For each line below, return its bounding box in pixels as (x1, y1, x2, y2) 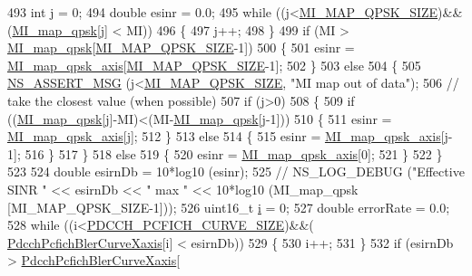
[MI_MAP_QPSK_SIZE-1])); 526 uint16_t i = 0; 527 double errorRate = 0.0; (7, 197, 450, 216)
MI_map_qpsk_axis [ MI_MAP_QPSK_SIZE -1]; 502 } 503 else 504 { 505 (7, 55, 421, 74)
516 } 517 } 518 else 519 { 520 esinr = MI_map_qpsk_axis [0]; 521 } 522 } (25, 144, 443, 163)
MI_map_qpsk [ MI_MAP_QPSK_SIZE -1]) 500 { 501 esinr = (7, 38, 355, 57)
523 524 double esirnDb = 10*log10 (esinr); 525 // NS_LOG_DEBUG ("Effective (7, 162, 465, 181)
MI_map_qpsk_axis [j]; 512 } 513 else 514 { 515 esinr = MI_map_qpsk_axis (7, 127, 441, 146)
